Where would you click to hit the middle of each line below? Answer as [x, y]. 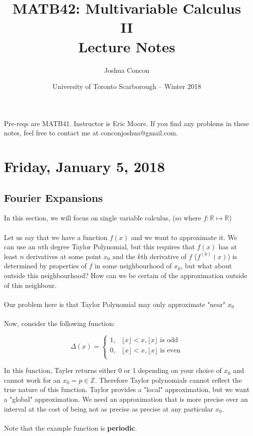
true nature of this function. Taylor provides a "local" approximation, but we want [127, 389]
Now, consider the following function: [59, 323]
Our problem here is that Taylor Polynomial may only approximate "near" [115, 304]
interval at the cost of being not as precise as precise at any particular [109, 408]
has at [228, 247]
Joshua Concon [127, 70]
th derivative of [164, 256]
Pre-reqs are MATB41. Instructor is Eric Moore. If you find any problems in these [126, 123]
